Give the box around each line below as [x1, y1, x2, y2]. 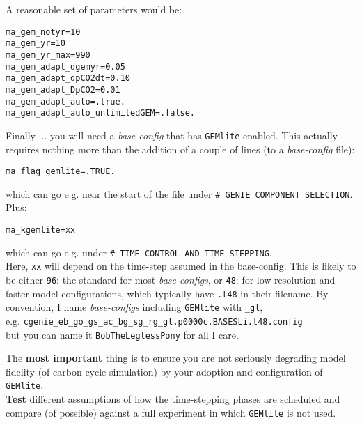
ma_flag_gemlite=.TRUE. [6, 167, 116, 177]
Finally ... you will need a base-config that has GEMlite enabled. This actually [6, 127, 338, 142]
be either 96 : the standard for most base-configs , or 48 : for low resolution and [6, 272, 336, 286]
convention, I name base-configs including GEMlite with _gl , [6, 300, 263, 314]
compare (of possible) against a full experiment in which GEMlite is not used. [6, 405, 336, 419]
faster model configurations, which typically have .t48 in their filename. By [6, 286, 329, 300]
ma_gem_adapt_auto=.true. [6, 96, 125, 107]
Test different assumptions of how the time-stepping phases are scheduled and [6, 392, 340, 406]
